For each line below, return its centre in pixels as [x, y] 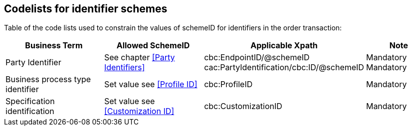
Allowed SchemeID [153, 46]
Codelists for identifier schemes [86, 9]
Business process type [48, 79]
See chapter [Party [139, 58]
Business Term [54, 46]
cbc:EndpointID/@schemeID [257, 58]
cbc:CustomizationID [243, 106]
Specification [30, 101]
